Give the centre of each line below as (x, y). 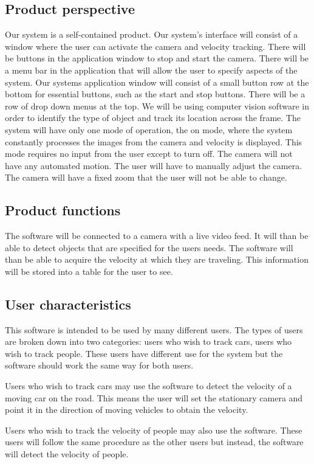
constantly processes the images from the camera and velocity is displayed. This (154, 141)
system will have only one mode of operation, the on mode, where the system (149, 129)
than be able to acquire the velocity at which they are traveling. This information (157, 259)
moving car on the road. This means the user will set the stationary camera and (154, 397)
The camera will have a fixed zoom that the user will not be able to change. (146, 177)
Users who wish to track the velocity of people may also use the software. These (154, 430)
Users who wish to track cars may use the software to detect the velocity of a (148, 386)
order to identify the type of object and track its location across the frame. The (153, 118)
